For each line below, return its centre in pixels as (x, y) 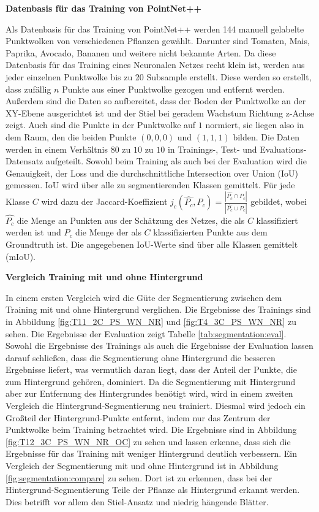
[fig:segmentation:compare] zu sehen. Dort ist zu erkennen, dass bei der (139, 477)
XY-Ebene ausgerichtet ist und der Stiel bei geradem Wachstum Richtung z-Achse (160, 113)
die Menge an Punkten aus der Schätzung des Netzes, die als (131, 220)
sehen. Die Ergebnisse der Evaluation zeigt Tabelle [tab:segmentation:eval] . (146, 333)
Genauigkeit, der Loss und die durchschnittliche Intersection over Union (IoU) (152, 173)
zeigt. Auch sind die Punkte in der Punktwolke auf (101, 125)
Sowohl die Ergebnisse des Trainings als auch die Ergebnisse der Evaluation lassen (159, 346)
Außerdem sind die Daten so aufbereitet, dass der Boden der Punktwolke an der (156, 101)
